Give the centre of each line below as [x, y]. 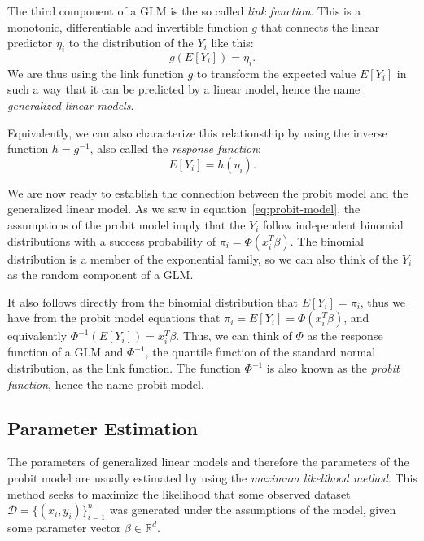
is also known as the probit [333, 368]
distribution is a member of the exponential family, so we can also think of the [203, 258]
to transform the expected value [276, 73]
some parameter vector [64, 528]
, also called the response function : [175, 148]
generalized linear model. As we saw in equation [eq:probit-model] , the [184, 209]
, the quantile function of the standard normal [260, 352]
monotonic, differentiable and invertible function [128, 26]
